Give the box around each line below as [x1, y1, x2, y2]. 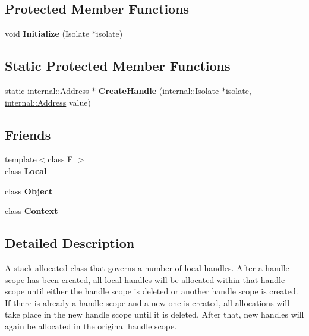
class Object [5, 184, 53, 197]
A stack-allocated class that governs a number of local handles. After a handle [5, 261, 289, 274]
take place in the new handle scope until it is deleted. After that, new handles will [5, 308, 304, 321]
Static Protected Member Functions [5, 56, 231, 75]
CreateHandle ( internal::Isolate [98, 84, 219, 96]
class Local [5, 164, 47, 177]
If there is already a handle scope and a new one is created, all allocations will [5, 296, 290, 309]
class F [48, 153, 73, 165]
